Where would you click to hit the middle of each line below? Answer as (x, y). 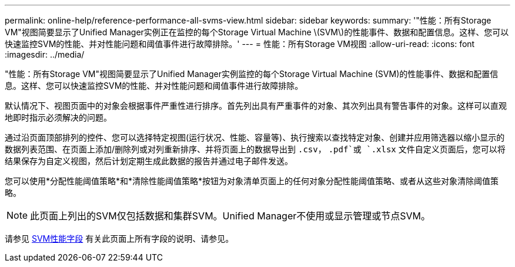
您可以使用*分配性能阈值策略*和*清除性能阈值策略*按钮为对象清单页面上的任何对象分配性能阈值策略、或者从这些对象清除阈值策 (252, 181)
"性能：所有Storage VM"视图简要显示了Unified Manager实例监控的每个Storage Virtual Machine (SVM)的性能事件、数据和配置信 (252, 74)
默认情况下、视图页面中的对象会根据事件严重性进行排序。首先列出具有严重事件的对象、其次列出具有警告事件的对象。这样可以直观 (256, 106)
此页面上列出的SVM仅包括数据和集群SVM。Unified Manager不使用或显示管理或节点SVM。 (230, 216)
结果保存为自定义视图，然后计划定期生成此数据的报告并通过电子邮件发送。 (149, 161)
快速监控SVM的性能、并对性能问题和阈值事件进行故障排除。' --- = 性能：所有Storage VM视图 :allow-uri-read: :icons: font (240, 44)
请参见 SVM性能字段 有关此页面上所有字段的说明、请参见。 (119, 238)
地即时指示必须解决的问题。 (58, 117)
